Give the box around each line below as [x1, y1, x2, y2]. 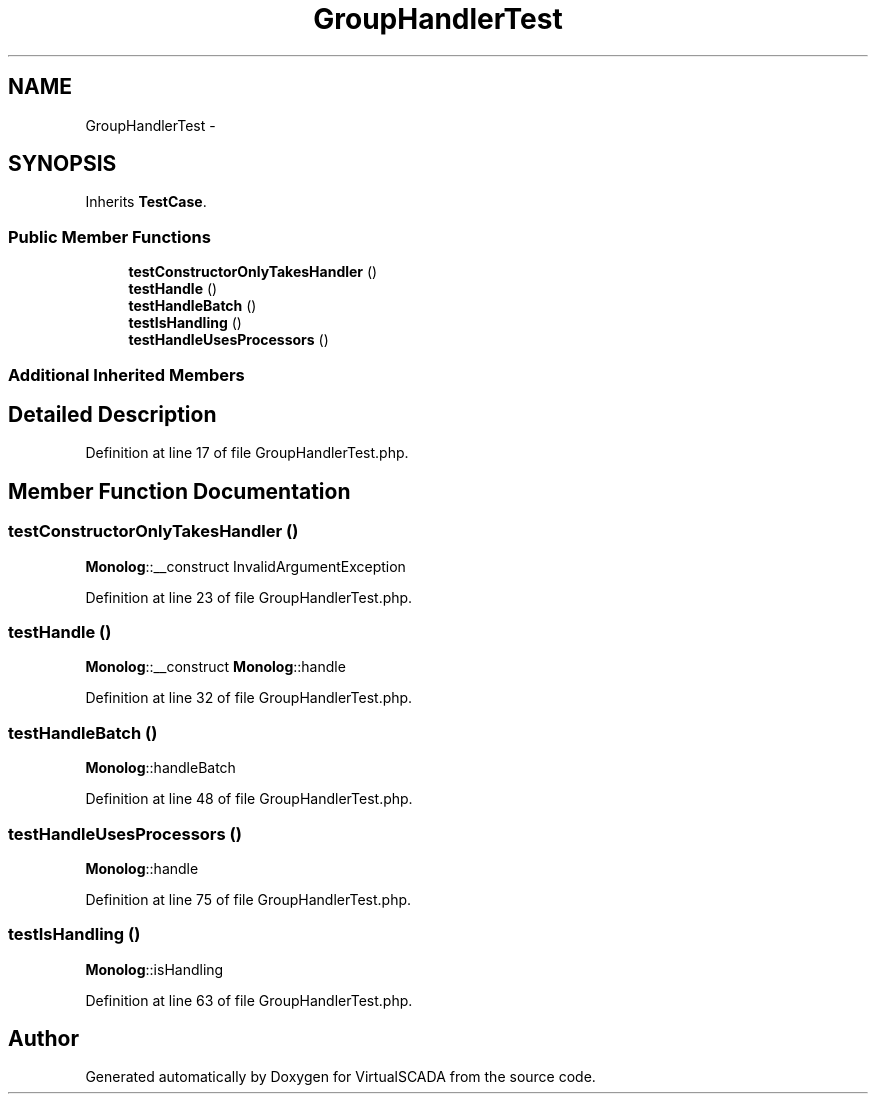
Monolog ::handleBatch [85, 759, 236, 777]
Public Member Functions [8, 226, 211, 247]
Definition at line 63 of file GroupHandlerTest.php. [85, 991, 413, 1009]
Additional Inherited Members [8, 364, 245, 385]
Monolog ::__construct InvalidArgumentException [85, 557, 406, 575]
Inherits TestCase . [85, 193, 207, 211]
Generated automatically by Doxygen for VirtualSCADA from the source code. [85, 1068, 596, 1086]
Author [8, 1026, 79, 1052]
